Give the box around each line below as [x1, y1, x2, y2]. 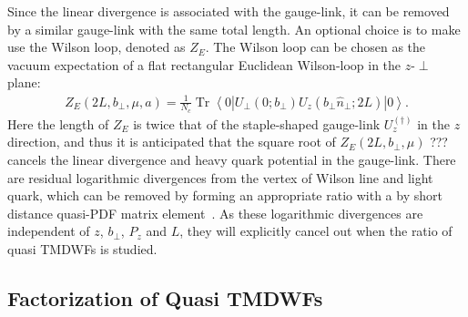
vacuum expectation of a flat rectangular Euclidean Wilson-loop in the [7, 55, 402, 74]
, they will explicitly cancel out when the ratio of [179, 221, 453, 240]
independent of [7, 221, 90, 240]
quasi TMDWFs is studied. [7, 239, 158, 258]
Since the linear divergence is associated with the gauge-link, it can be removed [7, 2, 450, 20]
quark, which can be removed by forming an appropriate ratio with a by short [7, 186, 443, 205]
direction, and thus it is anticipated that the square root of [7, 132, 336, 151]
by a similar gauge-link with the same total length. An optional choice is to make [7, 19, 461, 38]
